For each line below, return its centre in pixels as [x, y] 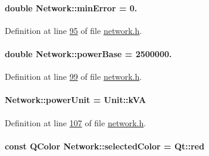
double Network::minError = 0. [71, 7]
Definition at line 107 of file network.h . [76, 122]
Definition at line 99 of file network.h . [74, 77]
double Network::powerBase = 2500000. [88, 53]
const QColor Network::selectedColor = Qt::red [105, 146]
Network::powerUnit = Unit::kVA [76, 100]
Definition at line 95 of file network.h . [74, 30]
